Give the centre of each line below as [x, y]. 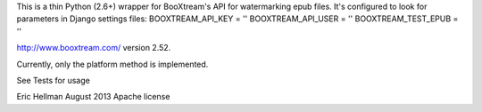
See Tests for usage [54, 80]
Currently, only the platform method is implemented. [112, 64]
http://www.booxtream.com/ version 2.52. [94, 48]
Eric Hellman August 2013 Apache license [93, 97]
